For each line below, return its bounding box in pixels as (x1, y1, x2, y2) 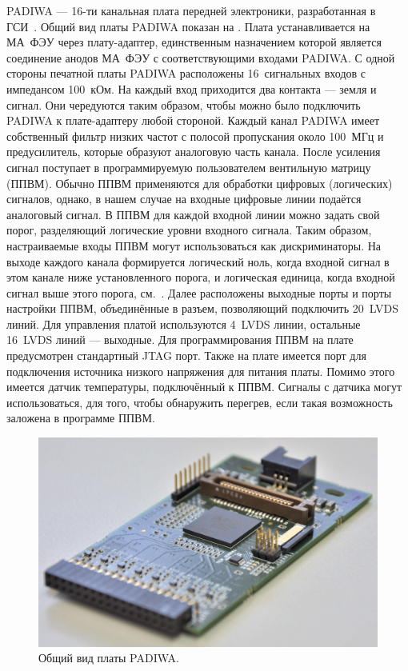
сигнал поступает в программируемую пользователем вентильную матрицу (6, 158, 371, 175)
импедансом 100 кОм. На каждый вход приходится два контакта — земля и (6, 80, 377, 97)
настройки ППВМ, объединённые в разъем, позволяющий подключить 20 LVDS (6, 300, 398, 317)
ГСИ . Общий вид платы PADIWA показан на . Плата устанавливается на (6, 18, 370, 34)
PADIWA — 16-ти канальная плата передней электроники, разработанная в (6, 2, 376, 18)
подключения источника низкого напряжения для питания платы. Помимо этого (6, 362, 395, 379)
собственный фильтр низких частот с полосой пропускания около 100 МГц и (6, 127, 384, 144)
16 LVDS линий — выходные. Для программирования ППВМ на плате (6, 331, 354, 348)
